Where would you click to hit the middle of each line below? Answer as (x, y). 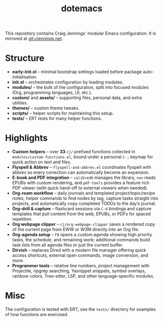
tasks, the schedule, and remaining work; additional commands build (81, 240)
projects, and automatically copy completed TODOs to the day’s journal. (84, 203)
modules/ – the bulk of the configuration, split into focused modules (80, 87)
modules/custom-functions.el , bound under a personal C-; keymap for (82, 157)
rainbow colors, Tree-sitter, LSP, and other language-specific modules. (83, 276)
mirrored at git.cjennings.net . (34, 39)
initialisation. (25, 77)
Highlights (26, 138)
